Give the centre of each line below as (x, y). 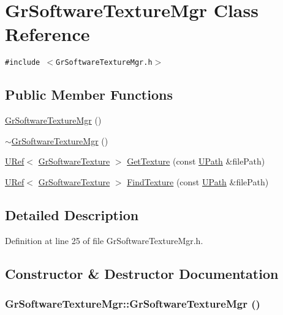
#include (23, 63)
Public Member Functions (89, 94)
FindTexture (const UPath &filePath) (198, 181)
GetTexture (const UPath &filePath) (196, 161)
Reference (47, 34)
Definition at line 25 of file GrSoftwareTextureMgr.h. (104, 240)
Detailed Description (72, 214)
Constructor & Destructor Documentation (142, 273)
